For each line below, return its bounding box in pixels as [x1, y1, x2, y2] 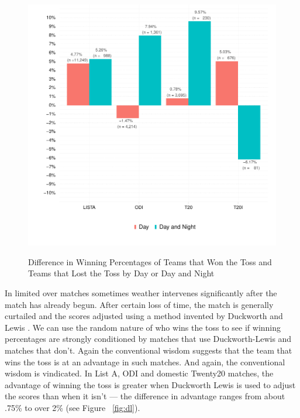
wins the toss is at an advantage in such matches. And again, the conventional [5, 355, 285, 368]
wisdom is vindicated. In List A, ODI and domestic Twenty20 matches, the [5, 367, 274, 379]
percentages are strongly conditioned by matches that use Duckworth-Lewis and [5, 333, 292, 345]
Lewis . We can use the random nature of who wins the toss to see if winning [5, 321, 281, 333]
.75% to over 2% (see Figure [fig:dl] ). [5, 401, 140, 413]
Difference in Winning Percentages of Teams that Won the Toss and [28, 255, 272, 268]
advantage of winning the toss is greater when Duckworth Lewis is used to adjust [5, 378, 296, 390]
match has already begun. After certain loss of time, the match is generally [5, 298, 274, 310]
